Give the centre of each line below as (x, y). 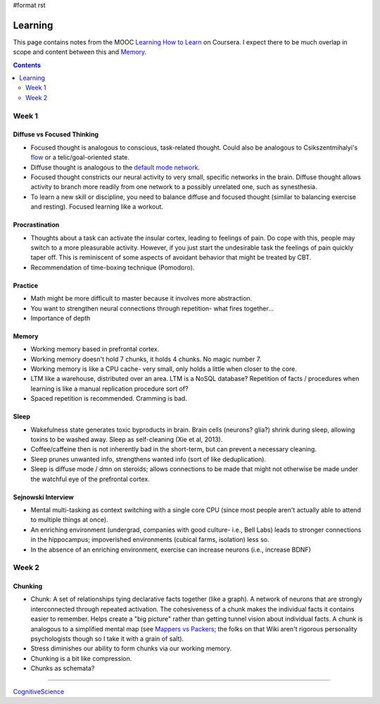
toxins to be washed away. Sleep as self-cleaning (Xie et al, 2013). (127, 439)
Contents (27, 65)
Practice (26, 285)
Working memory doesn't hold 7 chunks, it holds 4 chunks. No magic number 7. (146, 359)
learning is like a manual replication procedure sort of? (109, 389)
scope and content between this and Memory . (80, 52)
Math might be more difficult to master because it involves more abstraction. (141, 298)
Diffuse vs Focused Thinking (56, 135)
